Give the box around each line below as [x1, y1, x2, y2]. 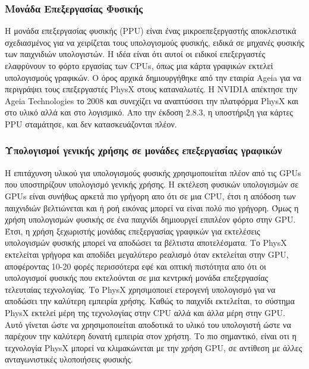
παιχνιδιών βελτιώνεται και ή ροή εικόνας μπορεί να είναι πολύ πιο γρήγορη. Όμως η [5, 201, 299, 214]
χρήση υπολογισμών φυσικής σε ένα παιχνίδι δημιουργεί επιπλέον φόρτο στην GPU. [5, 213, 296, 226]
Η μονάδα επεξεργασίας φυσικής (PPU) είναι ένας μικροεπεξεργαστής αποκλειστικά [5, 24, 297, 37]
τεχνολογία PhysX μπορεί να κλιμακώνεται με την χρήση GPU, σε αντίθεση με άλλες [5, 341, 302, 354]
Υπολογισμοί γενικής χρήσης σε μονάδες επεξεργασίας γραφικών [5, 143, 282, 158]
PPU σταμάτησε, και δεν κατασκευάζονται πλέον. [5, 117, 177, 130]
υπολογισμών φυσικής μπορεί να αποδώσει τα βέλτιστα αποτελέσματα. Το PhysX [5, 236, 287, 249]
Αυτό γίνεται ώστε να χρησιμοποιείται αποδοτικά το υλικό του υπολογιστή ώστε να [5, 318, 291, 330]
